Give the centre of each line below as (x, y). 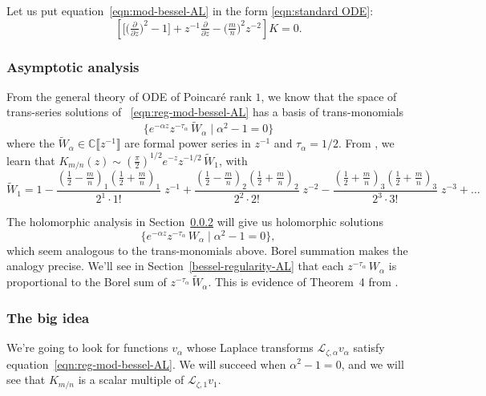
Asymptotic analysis (73, 66)
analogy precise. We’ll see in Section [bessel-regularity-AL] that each (175, 266)
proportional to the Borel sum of (87, 282)
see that (26, 380)
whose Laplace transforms (250, 348)
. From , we (366, 143)
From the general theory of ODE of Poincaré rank (129, 96)
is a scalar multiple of (131, 380)
